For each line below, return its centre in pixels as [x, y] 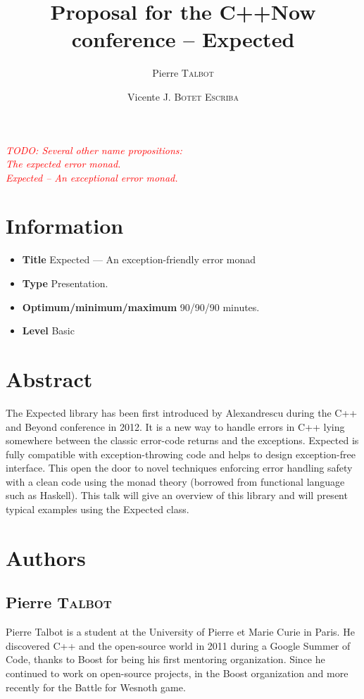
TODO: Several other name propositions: [94, 150]
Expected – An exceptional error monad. [92, 177]
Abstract [49, 378]
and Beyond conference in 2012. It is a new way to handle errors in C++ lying [175, 426]
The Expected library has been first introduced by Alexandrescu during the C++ [182, 412]
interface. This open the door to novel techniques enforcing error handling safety [179, 468]
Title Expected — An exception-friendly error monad [139, 259]
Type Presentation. [65, 283]
